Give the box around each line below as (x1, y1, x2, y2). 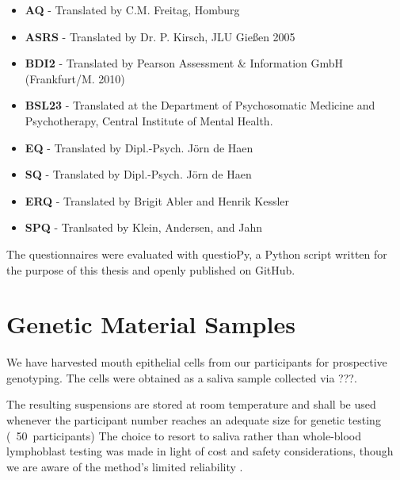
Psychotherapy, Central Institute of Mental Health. (25, 112, 273, 129)
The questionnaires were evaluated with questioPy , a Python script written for (6, 245, 387, 262)
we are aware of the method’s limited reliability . (6, 458, 243, 474)
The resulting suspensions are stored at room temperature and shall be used (6, 396, 376, 413)
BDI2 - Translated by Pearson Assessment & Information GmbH (25, 55, 344, 71)
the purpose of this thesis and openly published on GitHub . (6, 261, 295, 278)
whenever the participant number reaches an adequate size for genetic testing (6, 412, 381, 428)
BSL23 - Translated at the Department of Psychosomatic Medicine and (25, 97, 375, 113)
